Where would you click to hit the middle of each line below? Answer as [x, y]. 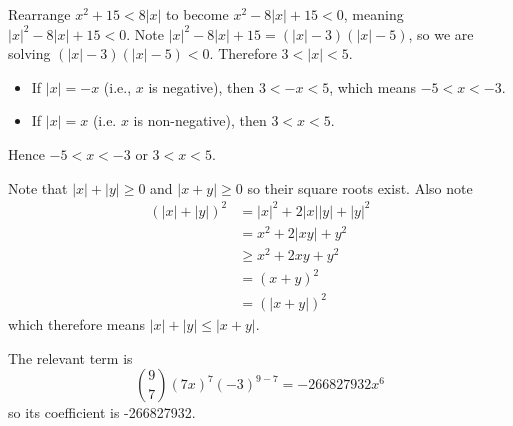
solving [29, 53]
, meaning [373, 14]
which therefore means [77, 323]
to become [197, 14]
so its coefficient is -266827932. [102, 412]
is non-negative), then [200, 120]
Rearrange [39, 14]
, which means [372, 86]
